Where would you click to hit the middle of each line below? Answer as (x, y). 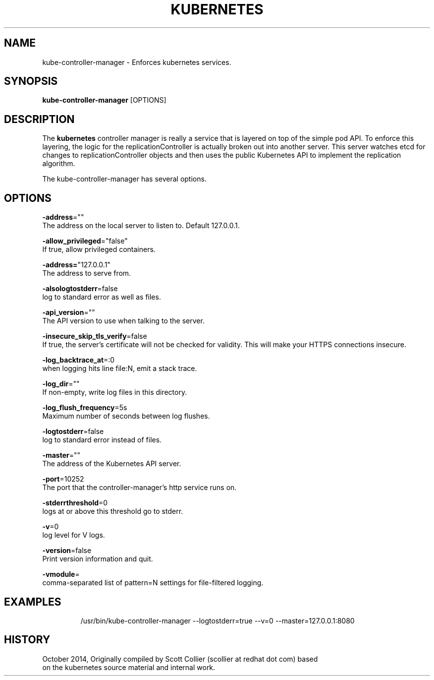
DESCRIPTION (39, 119)
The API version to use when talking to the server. (123, 321)
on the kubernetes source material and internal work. (129, 667)
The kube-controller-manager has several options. (124, 179)
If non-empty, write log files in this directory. (115, 392)
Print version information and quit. (98, 559)
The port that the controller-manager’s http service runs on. (139, 488)
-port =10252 (63, 479)
